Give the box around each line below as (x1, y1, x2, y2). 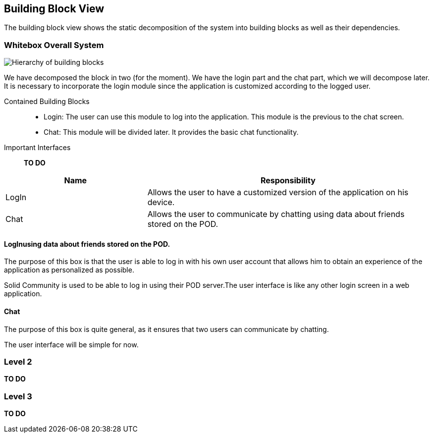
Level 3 (4, 391, 32, 401)
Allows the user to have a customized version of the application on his (147, 187, 409, 198)
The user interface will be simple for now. (4, 340, 139, 349)
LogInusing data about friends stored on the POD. (4, 239, 170, 248)
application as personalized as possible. (4, 266, 134, 274)
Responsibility (260, 175, 316, 186)
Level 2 (4, 356, 32, 367)
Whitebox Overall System (4, 40, 104, 50)
